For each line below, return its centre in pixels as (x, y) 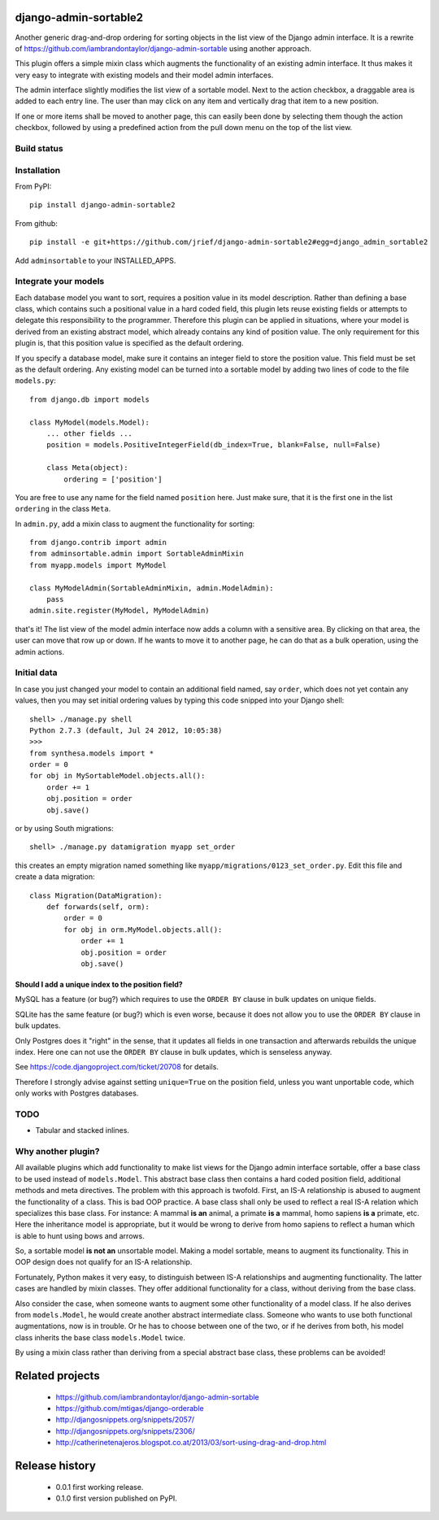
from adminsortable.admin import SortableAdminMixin (137, 554)
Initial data (36, 673)
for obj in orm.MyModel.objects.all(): (143, 930)
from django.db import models (90, 399)
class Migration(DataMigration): (96, 895)
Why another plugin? (57, 1151)
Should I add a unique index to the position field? (99, 984)
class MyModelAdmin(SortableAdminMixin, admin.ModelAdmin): (152, 588)
